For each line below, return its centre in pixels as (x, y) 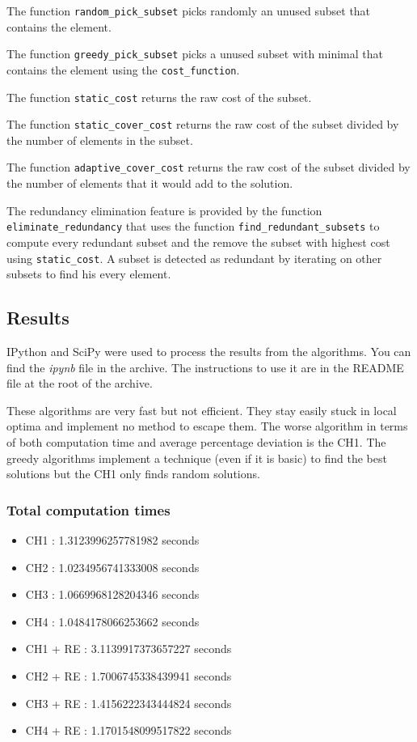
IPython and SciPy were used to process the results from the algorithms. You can (209, 352)
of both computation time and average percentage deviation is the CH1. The (196, 441)
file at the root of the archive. (80, 383)
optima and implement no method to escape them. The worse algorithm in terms (207, 426)
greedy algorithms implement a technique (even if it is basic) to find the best (197, 458)
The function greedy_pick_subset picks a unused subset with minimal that (195, 54)
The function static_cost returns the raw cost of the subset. (159, 97)
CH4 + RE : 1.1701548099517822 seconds (128, 730)
